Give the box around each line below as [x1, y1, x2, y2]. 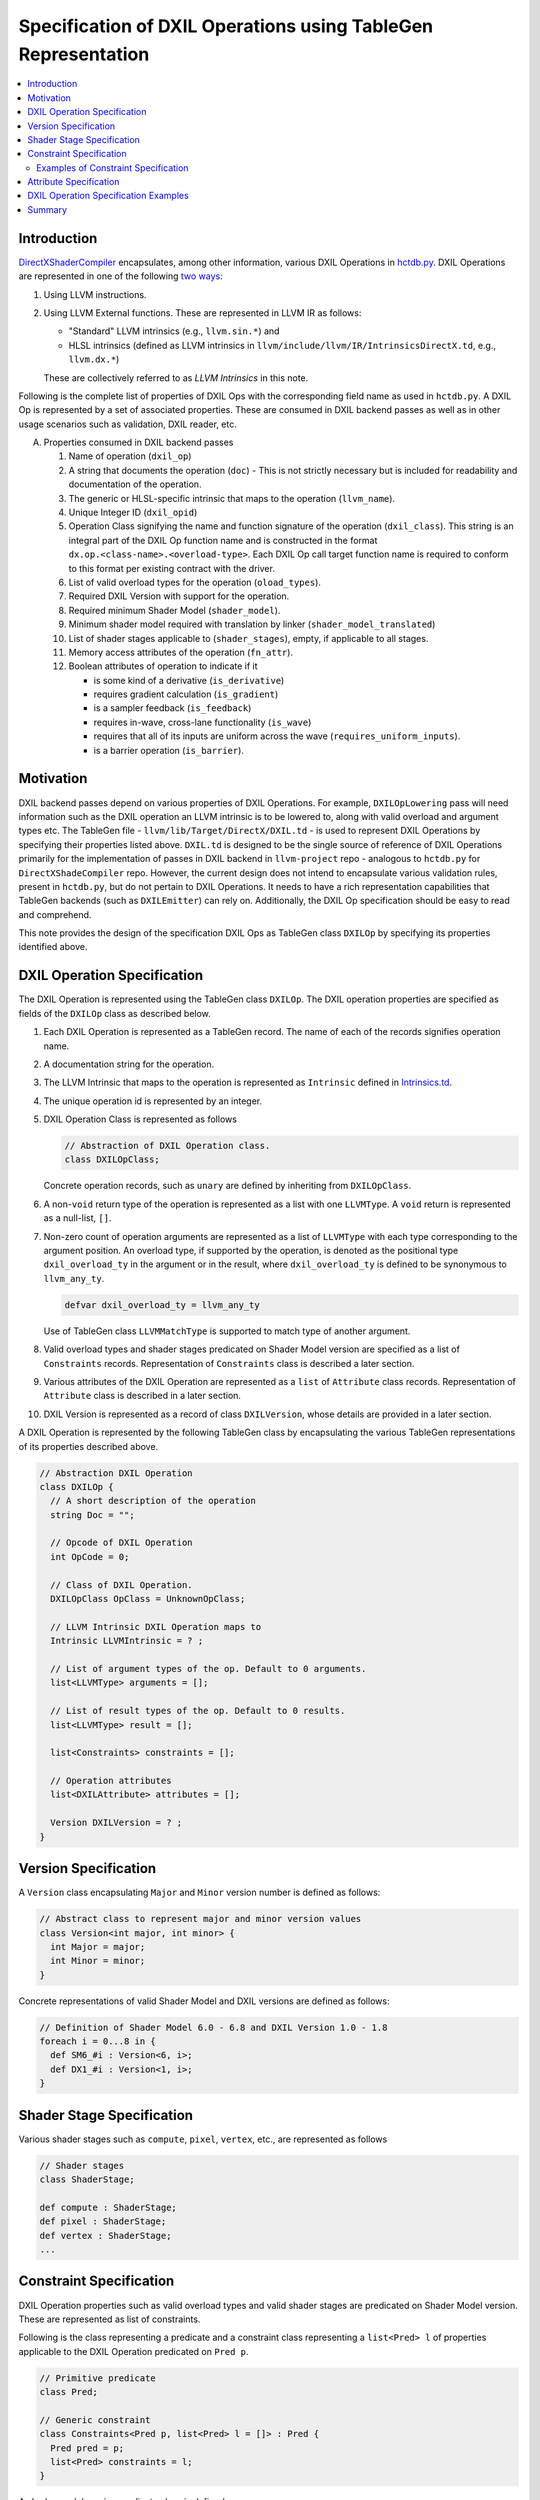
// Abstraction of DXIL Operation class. [64, 1140, 271, 1152]
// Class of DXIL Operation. [50, 1579, 194, 1590]
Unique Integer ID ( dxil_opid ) [68, 506, 198, 519]
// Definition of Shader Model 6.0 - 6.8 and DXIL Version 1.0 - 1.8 [39, 2021, 388, 2033]
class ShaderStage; [39, 2174, 135, 2185]
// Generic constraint [39, 2414, 151, 2425]
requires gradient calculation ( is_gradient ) [93, 688, 279, 700]
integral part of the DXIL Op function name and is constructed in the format [68, 534, 378, 546]
